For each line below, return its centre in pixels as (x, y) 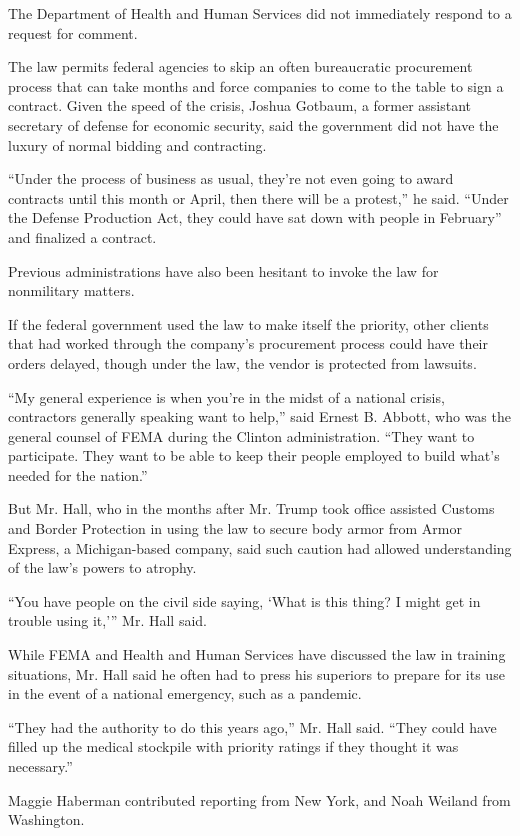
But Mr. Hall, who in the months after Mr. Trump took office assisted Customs (251, 508)
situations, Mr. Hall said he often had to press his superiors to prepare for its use (256, 673)
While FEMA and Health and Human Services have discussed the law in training (257, 654)
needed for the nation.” (78, 474)
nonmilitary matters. (71, 290)
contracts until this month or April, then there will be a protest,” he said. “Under (258, 197)
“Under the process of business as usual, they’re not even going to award (231, 178)
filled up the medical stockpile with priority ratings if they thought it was (233, 746)
